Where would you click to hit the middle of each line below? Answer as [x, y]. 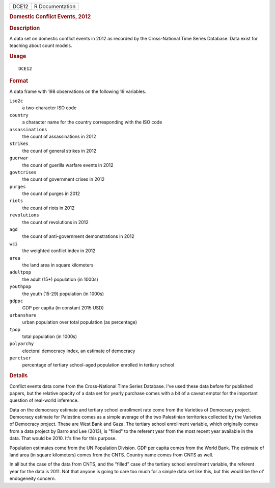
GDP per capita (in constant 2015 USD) [63, 308]
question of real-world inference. [44, 400]
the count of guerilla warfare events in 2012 [68, 165]
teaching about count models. [41, 45]
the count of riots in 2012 [48, 208]
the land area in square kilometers [58, 265]
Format [19, 81]
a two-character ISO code [49, 108]
